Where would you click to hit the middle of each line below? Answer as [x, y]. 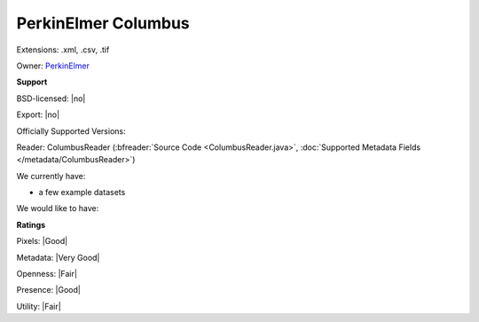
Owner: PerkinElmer [53, 66]
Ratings [31, 224]
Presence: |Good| [49, 290]
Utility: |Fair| [39, 306]
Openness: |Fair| [47, 274]
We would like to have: [58, 208]
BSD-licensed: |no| [51, 98]
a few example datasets [82, 192]
